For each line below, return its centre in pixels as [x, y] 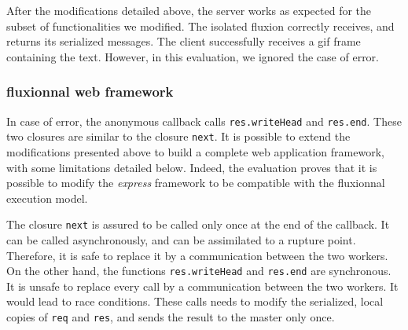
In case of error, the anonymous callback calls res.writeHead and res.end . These [204, 121]
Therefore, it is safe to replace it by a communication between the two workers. [197, 255]
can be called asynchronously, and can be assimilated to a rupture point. [181, 239]
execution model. [47, 198]
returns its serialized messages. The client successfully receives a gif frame [184, 41]
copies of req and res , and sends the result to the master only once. [171, 316]
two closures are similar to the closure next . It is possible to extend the [178, 136]
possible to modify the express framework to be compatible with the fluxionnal [196, 183]
